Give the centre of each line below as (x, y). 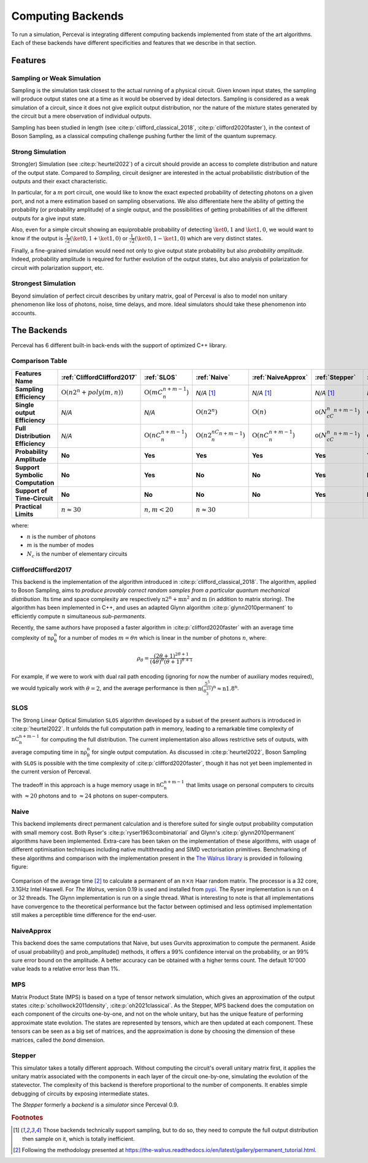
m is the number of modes (60, 545)
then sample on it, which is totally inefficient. (79, 1138)
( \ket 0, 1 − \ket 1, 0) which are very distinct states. (199, 239)
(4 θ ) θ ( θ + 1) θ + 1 (171, 661)
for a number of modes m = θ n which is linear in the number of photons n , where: (163, 638)
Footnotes (27, 1118)
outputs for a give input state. (48, 218)
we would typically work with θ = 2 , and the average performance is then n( (107, 688)
